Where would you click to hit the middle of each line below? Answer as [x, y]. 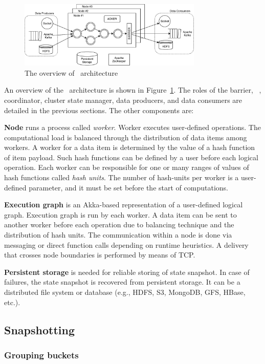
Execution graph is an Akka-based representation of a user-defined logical [124, 205]
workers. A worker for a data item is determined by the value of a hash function [130, 147]
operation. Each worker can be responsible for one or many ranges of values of [127, 167]
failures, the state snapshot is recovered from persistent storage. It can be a [122, 282]
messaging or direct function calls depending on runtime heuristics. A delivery [126, 244]
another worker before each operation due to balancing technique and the [119, 224]
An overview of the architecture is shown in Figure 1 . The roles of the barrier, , [133, 90]
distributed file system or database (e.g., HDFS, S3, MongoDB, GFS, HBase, [125, 292]
